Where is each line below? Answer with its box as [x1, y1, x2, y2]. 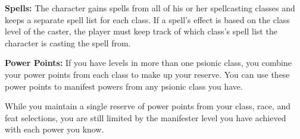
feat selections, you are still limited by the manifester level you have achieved [5, 111, 286, 124]
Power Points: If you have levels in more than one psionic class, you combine [5, 56, 292, 69]
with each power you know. [5, 123, 104, 135]
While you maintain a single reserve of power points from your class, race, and [5, 100, 291, 112]
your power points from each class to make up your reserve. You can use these [5, 68, 290, 80]
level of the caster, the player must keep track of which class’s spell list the [5, 25, 277, 37]
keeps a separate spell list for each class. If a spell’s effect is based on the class [5, 13, 290, 26]
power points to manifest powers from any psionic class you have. [5, 80, 243, 92]
